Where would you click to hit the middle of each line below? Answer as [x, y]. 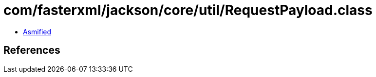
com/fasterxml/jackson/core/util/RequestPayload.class [188, 10]
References [32, 50]
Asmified [37, 31]
